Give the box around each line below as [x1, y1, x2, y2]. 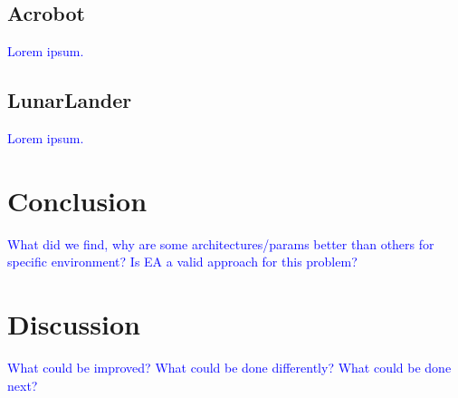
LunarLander [7, 86, 132, 114]
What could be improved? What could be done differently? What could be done [7, 358, 452, 377]
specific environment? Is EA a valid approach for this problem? [7, 252, 358, 271]
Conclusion [7, 181, 148, 218]
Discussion [7, 306, 140, 343]
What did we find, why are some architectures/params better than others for [7, 234, 434, 253]
